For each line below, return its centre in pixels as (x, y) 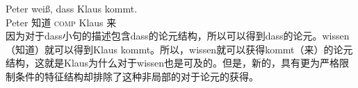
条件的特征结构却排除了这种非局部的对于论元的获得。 (137, 76)
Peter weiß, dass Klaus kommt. (72, 8)
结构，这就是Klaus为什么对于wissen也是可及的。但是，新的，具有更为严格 (173, 63)
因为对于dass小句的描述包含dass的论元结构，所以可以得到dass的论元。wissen (178, 36)
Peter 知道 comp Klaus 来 (61, 22)
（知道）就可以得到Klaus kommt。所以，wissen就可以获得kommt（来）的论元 (179, 49)
